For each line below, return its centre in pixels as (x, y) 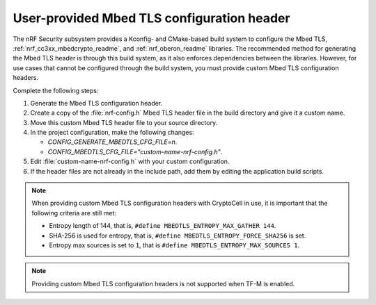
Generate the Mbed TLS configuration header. (96, 103)
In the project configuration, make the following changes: (112, 133)
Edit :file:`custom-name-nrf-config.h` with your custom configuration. (130, 162)
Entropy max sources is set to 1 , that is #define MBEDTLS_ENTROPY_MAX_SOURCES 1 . (174, 245)
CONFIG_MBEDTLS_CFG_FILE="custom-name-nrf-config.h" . (135, 151)
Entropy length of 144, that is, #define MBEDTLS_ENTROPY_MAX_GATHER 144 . (163, 226)
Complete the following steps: (56, 90)
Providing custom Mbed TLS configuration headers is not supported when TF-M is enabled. (163, 283)
